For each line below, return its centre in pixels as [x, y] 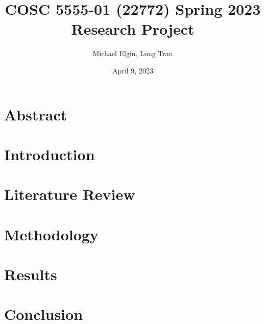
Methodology [51, 234]
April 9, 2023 [133, 70]
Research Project [133, 29]
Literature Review [70, 194]
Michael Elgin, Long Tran [133, 53]
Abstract [36, 114]
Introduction [50, 154]
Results [31, 274]
